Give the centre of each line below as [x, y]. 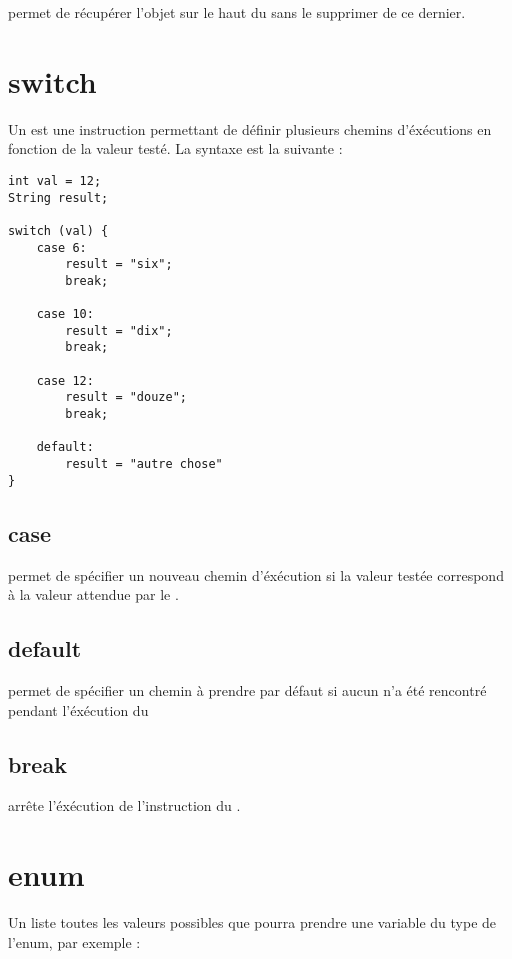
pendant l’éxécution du [78, 709]
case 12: [65, 380]
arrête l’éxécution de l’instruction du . [124, 805]
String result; [58, 197]
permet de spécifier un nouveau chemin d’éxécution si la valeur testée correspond [256, 574]
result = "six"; [119, 264]
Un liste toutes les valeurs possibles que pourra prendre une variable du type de [252, 922]
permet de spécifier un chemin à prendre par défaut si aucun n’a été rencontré [247, 689]
